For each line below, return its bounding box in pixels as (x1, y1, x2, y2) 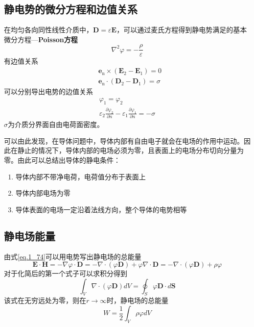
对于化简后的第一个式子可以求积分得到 (4, 268, 127, 278)
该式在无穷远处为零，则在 (4, 295, 86, 305)
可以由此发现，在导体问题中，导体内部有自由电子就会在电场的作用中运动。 (4, 135, 244, 146)
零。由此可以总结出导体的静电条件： (4, 154, 120, 165)
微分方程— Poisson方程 (4, 34, 78, 44)
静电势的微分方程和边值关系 (4, 1, 138, 17)
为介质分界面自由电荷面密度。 (8, 119, 104, 129)
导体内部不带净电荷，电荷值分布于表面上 (15, 171, 146, 181)
